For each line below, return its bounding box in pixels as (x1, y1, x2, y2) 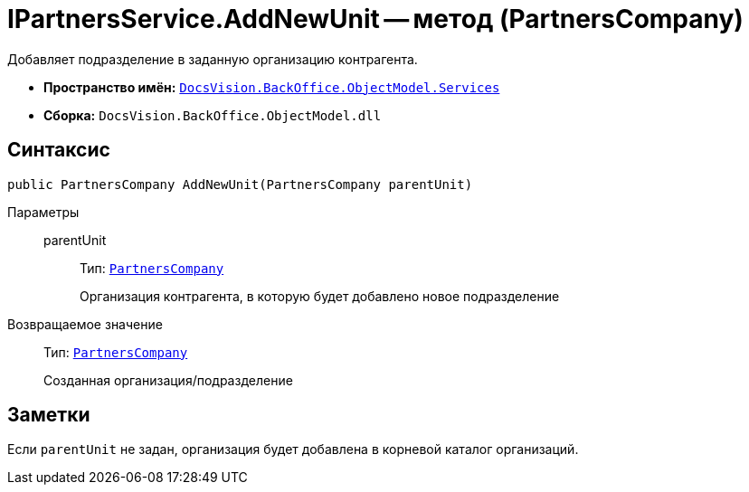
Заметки (7, 403, 90, 427)
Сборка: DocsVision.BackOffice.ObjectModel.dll (43, 107, 382, 123)
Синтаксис (7, 138, 110, 162)
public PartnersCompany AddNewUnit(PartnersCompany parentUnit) (7, 176, 473, 192)
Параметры (7, 203, 80, 220)
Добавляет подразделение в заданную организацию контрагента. (7, 51, 418, 67)
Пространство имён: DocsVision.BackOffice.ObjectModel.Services (43, 79, 500, 95)
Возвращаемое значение (7, 316, 163, 332)
